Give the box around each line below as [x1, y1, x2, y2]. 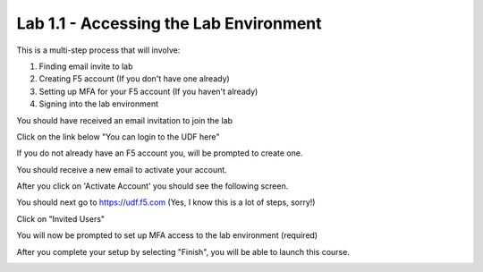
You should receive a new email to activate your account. [16, 164, 227, 174]
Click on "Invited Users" [16, 213, 106, 224]
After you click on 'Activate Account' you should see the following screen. [16, 181, 289, 191]
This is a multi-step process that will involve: [16, 45, 181, 55]
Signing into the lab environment [38, 98, 159, 109]
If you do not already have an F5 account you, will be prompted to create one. [16, 148, 303, 158]
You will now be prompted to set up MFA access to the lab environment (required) [16, 230, 318, 241]
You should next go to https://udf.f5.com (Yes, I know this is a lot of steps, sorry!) [16, 197, 316, 208]
